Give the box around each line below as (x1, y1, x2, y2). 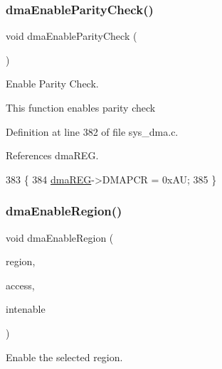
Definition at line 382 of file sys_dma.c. (6, 124, 179, 139)
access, (6, 277, 35, 292)
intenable (6, 301, 46, 316)
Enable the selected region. (6, 349, 123, 364)
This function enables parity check (6, 100, 156, 114)
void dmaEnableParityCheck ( (6, 28, 137, 43)
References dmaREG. (6, 148, 99, 163)
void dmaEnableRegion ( (6, 230, 114, 245)
